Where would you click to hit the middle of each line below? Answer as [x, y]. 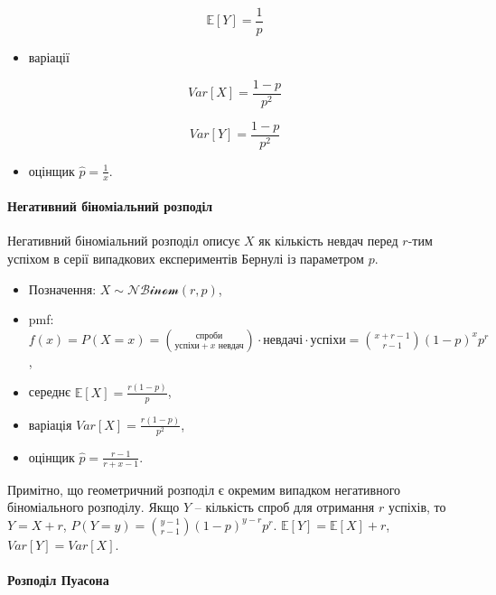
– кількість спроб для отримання [285, 507]
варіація [50, 424]
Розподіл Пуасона [58, 580]
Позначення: [62, 288]
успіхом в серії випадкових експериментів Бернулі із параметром [186, 258]
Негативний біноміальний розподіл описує [124, 241]
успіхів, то [417, 507]
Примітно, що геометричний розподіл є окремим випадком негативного [204, 489]
